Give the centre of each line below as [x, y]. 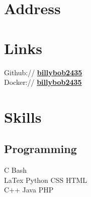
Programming [40, 149]
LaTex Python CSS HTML [46, 180]
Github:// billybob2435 [43, 72]
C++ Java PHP [29, 190]
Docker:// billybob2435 [43, 82]
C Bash [15, 170]
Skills [23, 116]
